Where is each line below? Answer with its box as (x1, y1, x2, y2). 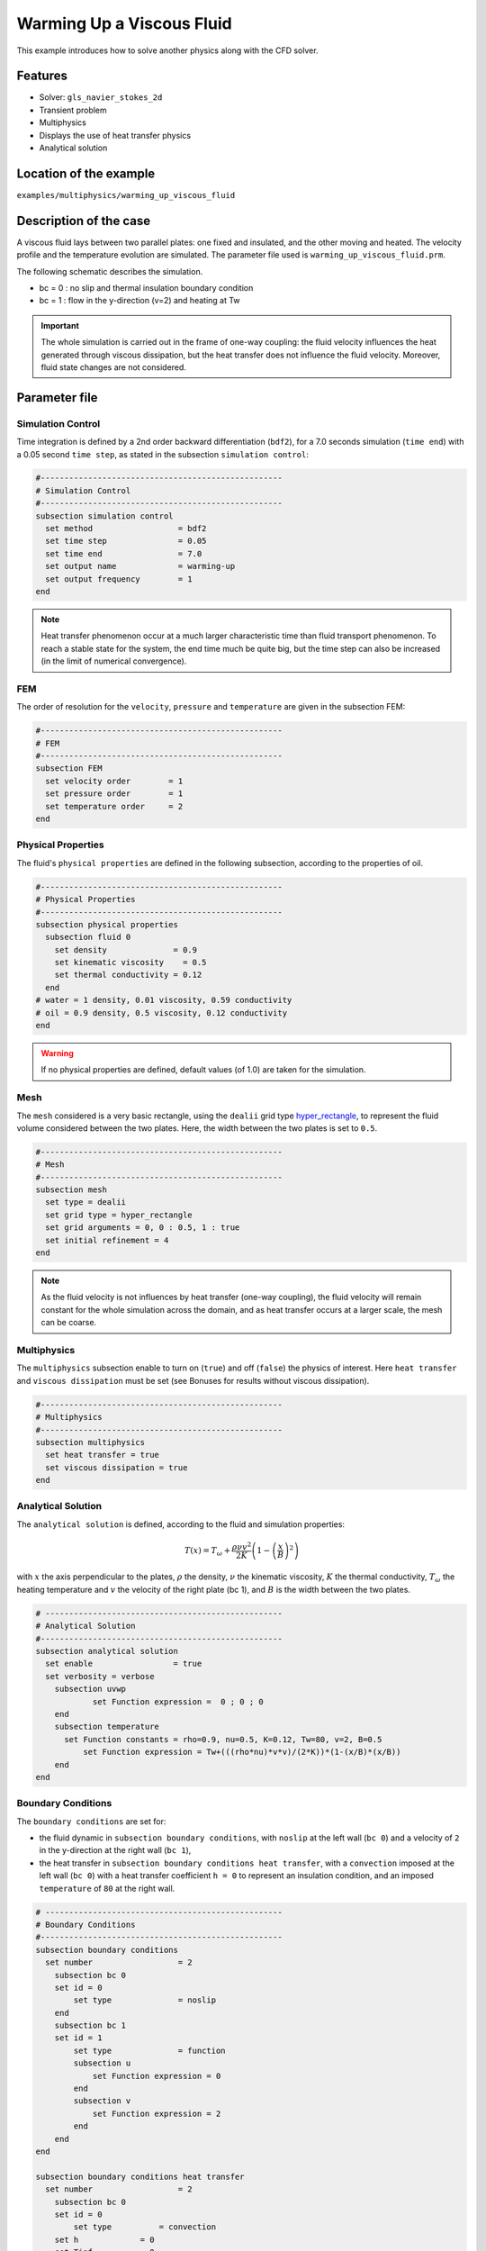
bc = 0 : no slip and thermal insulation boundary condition (39, 283, 254, 293)
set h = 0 (54, 2234, 155, 2245)
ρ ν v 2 (231, 1540, 252, 1552)
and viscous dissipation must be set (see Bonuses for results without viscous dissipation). (16, 1375, 370, 1386)
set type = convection (73, 2222, 216, 2232)
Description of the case (16, 212, 151, 229)
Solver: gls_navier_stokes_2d (39, 92, 163, 103)
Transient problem (39, 104, 107, 115)
